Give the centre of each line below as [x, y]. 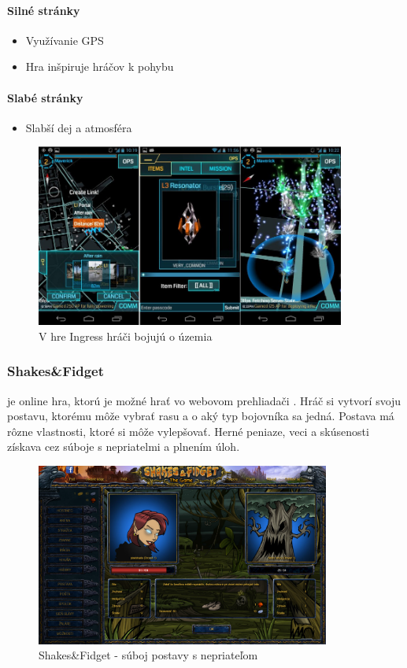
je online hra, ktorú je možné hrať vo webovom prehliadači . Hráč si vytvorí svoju [204, 400]
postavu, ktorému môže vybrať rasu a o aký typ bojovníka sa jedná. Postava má [201, 416]
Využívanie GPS [65, 40]
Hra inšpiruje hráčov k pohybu [100, 66]
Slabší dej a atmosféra [79, 127]
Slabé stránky [45, 97]
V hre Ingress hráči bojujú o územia [126, 336]
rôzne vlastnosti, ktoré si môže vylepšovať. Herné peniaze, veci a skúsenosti [188, 431]
